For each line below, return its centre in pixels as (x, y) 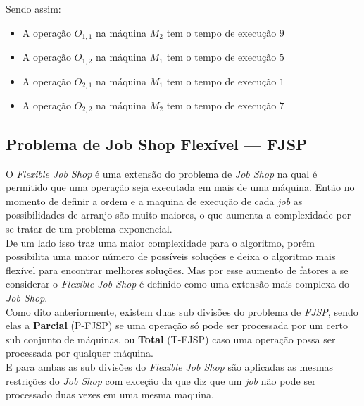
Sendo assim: (33, 8)
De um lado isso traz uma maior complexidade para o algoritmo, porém (160, 242)
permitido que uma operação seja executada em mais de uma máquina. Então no (180, 187)
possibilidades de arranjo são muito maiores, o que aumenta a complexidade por (178, 215)
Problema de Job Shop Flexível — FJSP (157, 143)
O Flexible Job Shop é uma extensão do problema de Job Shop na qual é (162, 173)
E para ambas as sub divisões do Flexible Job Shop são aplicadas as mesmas (170, 366)
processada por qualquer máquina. (80, 353)
